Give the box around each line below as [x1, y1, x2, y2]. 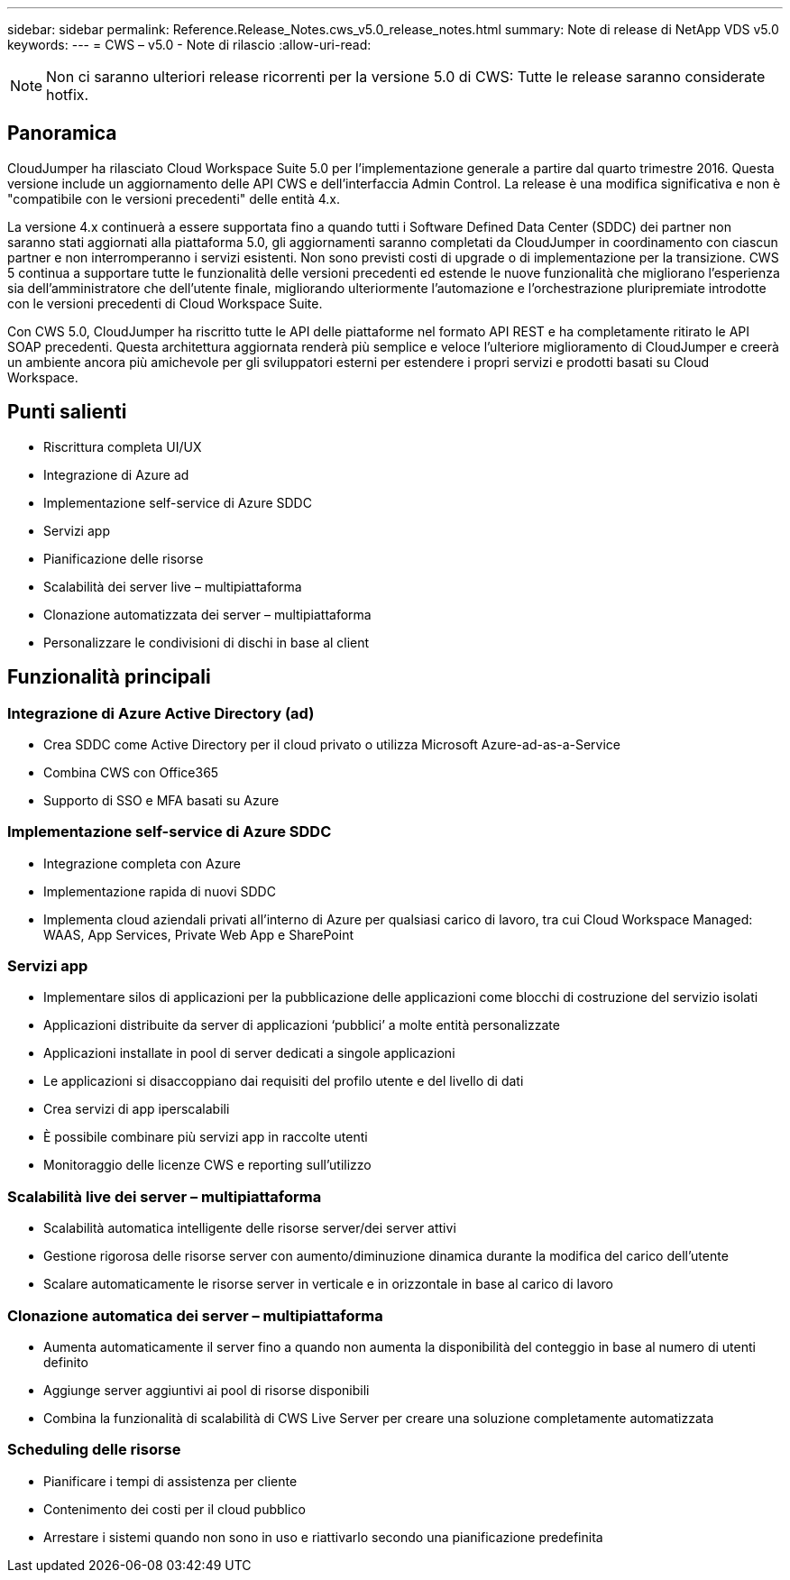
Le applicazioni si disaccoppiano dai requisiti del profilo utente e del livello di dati [43, 1073, 524, 1089]
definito [43, 1354, 88, 1370]
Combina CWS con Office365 [43, 764, 219, 780]
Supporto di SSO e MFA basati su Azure [43, 792, 280, 808]
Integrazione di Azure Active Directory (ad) [7, 703, 315, 722]
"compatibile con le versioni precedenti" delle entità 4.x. [7, 190, 340, 207]
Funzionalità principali [7, 666, 211, 689]
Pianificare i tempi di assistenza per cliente [43, 1473, 298, 1489]
